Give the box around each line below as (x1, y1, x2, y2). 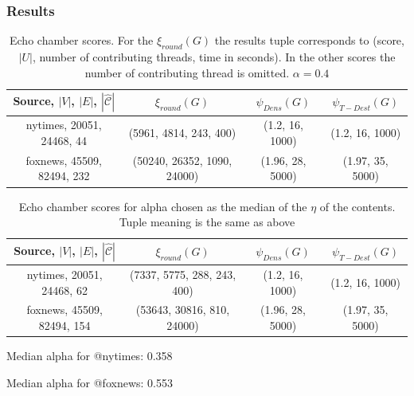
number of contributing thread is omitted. (84, 64, 290, 80)
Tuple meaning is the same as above (119, 214, 295, 230)
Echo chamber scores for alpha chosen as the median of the (18, 198, 307, 214)
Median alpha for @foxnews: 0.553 (6, 374, 173, 390)
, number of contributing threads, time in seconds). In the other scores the (32, 49, 396, 65)
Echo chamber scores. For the (10, 32, 154, 49)
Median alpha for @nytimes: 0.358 (6, 347, 173, 364)
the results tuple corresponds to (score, (214, 32, 404, 49)
